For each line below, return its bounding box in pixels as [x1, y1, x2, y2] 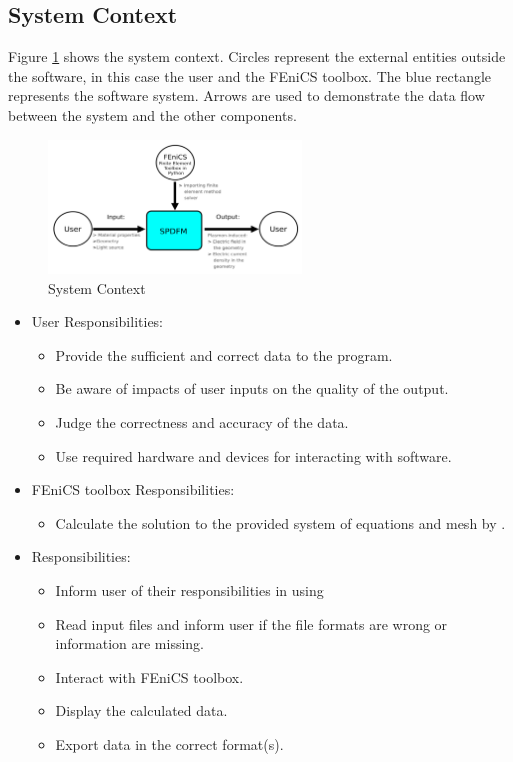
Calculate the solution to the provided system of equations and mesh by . [55, 512, 506, 533]
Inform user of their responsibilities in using [55, 579, 324, 600]
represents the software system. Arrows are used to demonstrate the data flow [8, 85, 485, 106]
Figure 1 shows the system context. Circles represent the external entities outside [8, 46, 506, 67]
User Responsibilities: [31, 311, 164, 332]
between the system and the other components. [8, 104, 297, 125]
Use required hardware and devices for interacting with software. [55, 445, 452, 466]
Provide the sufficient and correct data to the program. [55, 344, 393, 365]
